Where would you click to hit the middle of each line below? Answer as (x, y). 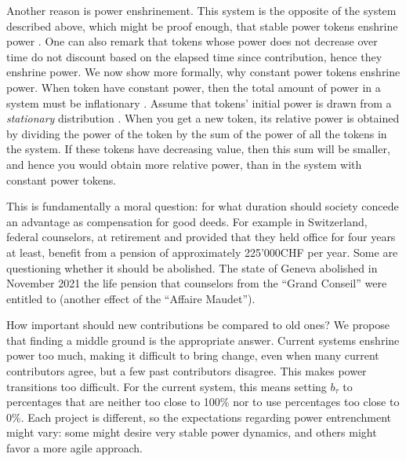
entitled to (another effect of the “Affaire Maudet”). (131, 298)
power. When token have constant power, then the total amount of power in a (194, 87)
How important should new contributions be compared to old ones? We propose (198, 325)
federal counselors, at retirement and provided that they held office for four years (201, 237)
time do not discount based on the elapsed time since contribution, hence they (194, 56)
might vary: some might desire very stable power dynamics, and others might (192, 432)
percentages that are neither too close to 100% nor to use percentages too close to (203, 402)
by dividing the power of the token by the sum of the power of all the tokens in (197, 133)
